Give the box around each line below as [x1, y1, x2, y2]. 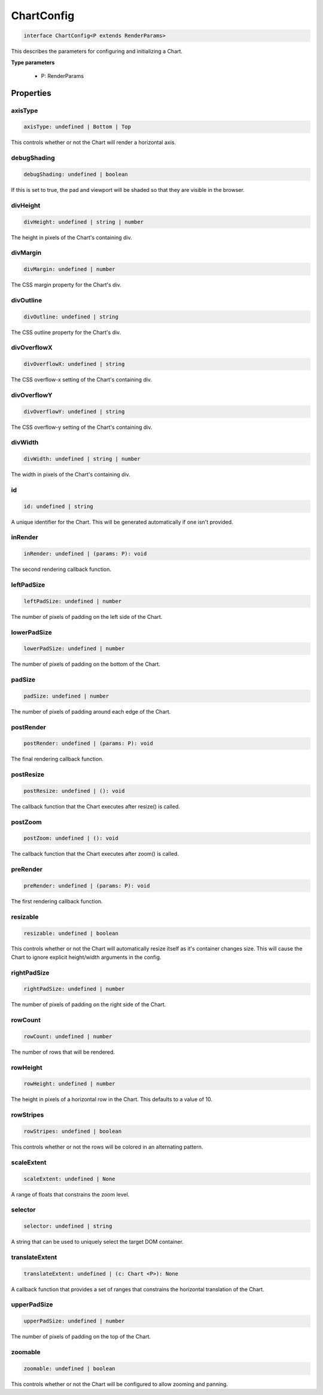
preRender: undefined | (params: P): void [23, 882, 150, 889]
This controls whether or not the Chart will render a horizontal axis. [11, 139, 176, 146]
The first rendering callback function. [11, 897, 103, 905]
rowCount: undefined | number [23, 1033, 112, 1040]
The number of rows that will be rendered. [11, 1048, 115, 1056]
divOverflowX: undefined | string [23, 360, 125, 368]
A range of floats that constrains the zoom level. [11, 1190, 130, 1198]
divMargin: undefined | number [23, 266, 116, 273]
